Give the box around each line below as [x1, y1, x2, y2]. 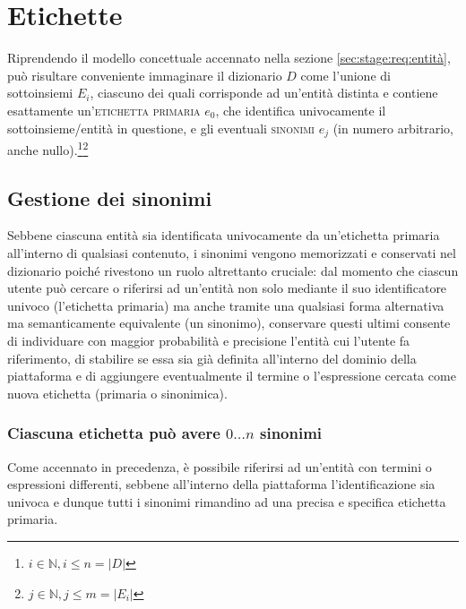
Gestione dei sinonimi [7, 184, 212, 211]
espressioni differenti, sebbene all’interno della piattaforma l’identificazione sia [7, 475, 436, 493]
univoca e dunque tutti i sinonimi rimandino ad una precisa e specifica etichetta [7, 492, 446, 510]
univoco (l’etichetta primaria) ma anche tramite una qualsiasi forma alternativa [7, 296, 444, 314]
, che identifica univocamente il [215, 100, 386, 119]
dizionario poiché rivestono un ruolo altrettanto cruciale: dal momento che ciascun [7, 261, 459, 279]
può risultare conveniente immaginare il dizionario [7, 65, 282, 84]
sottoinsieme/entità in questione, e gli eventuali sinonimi [7, 118, 315, 137]
